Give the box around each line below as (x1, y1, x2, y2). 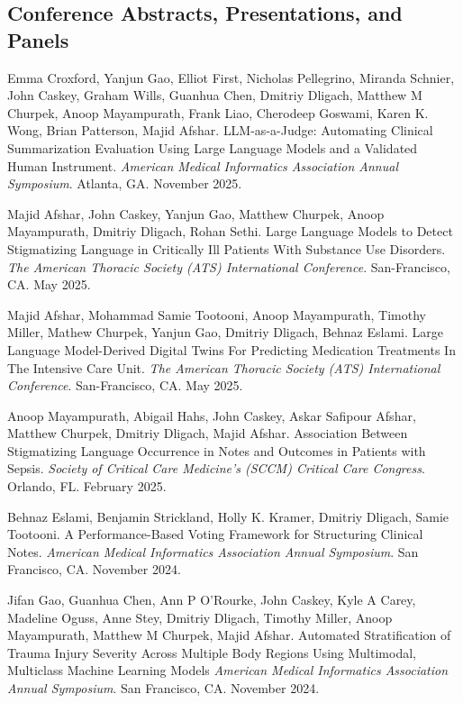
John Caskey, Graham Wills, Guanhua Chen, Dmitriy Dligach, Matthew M (7, 86, 422, 105)
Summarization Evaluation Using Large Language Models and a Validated (7, 138, 418, 157)
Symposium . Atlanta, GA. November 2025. (7, 174, 242, 193)
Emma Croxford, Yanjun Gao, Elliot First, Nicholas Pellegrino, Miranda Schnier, (7, 68, 455, 87)
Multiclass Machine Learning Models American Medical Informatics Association (7, 661, 449, 680)
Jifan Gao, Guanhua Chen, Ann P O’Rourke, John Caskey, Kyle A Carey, (7, 590, 416, 609)
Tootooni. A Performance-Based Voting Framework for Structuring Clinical (7, 525, 423, 543)
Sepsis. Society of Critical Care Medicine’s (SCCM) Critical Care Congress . (7, 459, 425, 478)
